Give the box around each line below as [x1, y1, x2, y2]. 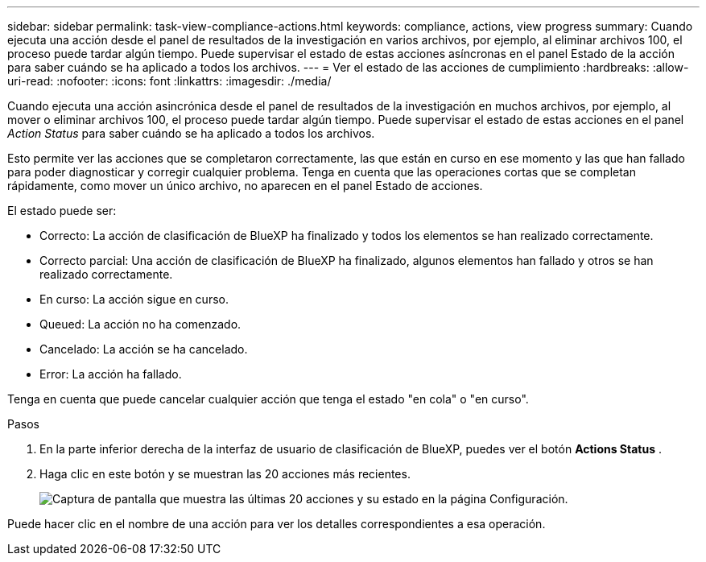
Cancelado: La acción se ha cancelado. [39, 342, 248, 356]
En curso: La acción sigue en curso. [39, 292, 229, 306]
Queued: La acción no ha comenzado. [39, 317, 242, 331]
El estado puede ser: [7, 204, 117, 217]
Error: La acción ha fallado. [39, 367, 182, 381]
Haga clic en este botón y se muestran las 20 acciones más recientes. [39, 467, 411, 481]
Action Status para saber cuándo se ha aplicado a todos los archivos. [7, 126, 375, 140]
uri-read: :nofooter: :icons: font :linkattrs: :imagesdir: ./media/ [7, 74, 332, 88]
